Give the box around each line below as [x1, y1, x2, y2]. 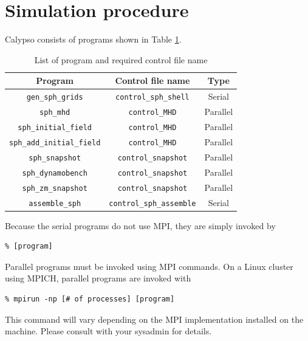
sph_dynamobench [22, 168, 87, 177]
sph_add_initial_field [9, 138, 101, 147]
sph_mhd [39, 108, 70, 117]
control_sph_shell [115, 93, 190, 102]
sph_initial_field [18, 123, 92, 132]
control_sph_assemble [109, 199, 196, 208]
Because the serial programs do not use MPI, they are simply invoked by [5, 219, 276, 232]
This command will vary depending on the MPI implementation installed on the [5, 312, 304, 325]
